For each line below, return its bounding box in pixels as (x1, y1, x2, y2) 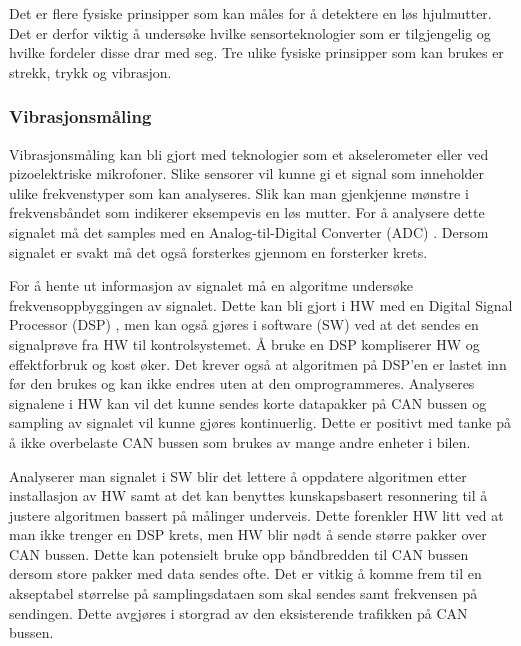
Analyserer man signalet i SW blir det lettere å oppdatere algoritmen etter (9, 465, 467, 486)
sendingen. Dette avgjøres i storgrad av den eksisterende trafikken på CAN (9, 602, 468, 623)
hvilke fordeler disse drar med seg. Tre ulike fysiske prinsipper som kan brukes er (9, 42, 504, 63)
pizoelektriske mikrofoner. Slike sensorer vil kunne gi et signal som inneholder (9, 163, 485, 184)
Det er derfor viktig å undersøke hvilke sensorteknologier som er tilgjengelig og (9, 22, 491, 43)
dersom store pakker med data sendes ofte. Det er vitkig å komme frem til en (9, 563, 482, 584)
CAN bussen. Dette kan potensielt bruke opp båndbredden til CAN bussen (9, 543, 469, 564)
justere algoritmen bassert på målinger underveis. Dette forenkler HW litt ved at (9, 504, 504, 525)
